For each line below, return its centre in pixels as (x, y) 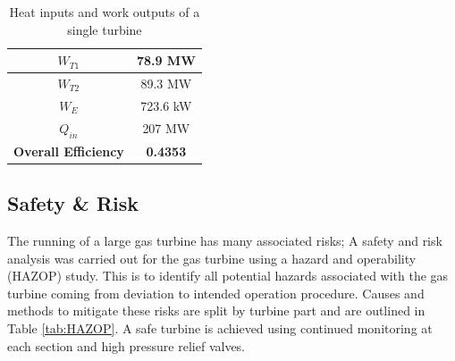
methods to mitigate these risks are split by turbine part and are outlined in (216, 311)
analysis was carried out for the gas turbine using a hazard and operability (212, 258)
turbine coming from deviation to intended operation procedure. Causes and (216, 293)
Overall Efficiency (69, 151)
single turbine (105, 29)
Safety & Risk (73, 203)
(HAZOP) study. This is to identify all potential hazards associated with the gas (228, 276)
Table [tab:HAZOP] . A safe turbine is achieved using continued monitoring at (220, 328)
